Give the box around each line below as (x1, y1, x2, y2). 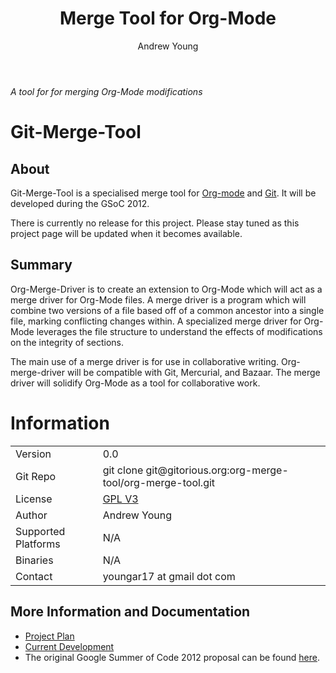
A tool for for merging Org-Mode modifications (10, 85, 203, 97)
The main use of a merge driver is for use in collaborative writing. (10, 355, 280, 367)
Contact (15, 569, 53, 583)
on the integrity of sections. (10, 336, 124, 348)
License (15, 492, 53, 506)
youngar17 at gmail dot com (102, 569, 236, 583)
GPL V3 (102, 492, 139, 506)
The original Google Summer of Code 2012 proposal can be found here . (24, 651, 320, 663)
